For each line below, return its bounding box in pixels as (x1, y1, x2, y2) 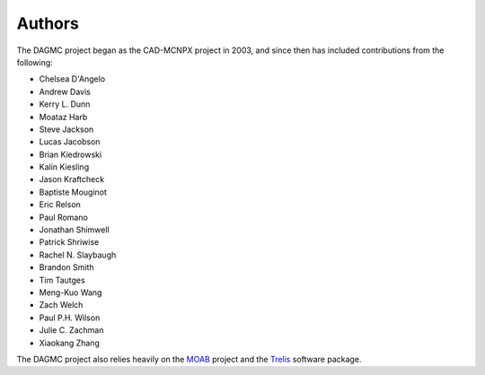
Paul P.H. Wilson (39, 312, 101, 323)
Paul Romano (39, 212, 89, 222)
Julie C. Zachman (39, 325, 104, 336)
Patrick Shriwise (39, 237, 100, 248)
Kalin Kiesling (39, 161, 90, 172)
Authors (16, 13, 80, 33)
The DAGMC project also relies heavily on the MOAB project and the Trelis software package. (16, 353, 362, 364)
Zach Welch (39, 300, 84, 310)
